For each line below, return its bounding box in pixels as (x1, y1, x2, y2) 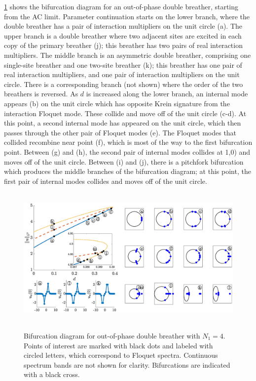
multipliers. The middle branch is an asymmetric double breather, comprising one (4, 49, 251, 60)
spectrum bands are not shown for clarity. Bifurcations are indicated (24, 359, 230, 370)
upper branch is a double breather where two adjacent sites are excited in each (4, 30, 242, 41)
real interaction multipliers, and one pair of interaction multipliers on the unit (4, 69, 240, 80)
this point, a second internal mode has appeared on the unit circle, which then (4, 118, 241, 128)
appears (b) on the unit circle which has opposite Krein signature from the (4, 98, 230, 108)
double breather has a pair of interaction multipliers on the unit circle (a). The (4, 21, 243, 31)
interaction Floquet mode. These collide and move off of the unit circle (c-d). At (4, 108, 247, 118)
